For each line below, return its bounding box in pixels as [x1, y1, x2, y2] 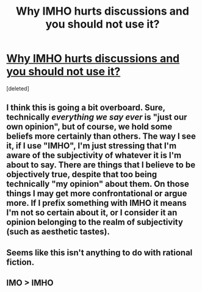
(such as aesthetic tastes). [6, 227, 110, 237]
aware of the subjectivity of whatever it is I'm [6, 150, 182, 161]
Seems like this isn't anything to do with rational [6, 247, 193, 258]
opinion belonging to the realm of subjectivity [6, 217, 183, 227]
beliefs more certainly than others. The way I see [6, 131, 197, 142]
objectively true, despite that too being [6, 169, 157, 180]
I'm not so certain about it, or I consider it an [6, 208, 178, 218]
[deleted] [6, 84, 29, 92]
